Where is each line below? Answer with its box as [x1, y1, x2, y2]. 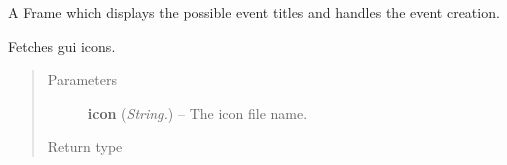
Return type [47, 136, 123, 157]
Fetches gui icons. [8, 35, 116, 56]
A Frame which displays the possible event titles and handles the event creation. [8, 2, 500, 22]
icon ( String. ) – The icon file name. [87, 102, 308, 123]
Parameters [47, 69, 117, 90]
